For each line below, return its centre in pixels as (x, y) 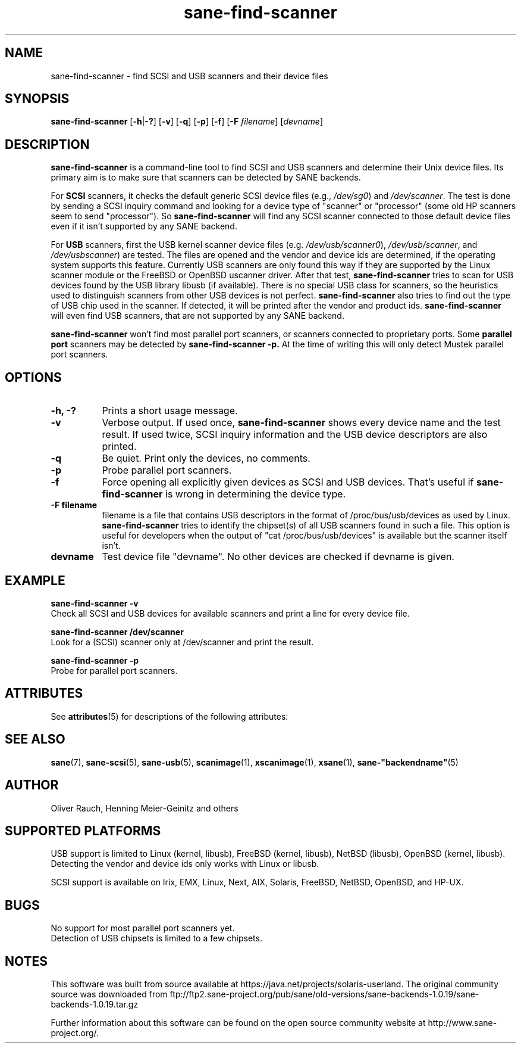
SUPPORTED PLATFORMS (83, 831)
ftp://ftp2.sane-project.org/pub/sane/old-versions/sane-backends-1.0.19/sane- (324, 994)
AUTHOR (32, 785)
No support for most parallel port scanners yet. (143, 928)
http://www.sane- (462, 1023)
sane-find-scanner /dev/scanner (117, 632)
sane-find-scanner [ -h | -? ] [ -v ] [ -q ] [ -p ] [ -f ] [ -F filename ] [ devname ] (187, 122)
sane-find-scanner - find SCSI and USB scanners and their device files (189, 76)
